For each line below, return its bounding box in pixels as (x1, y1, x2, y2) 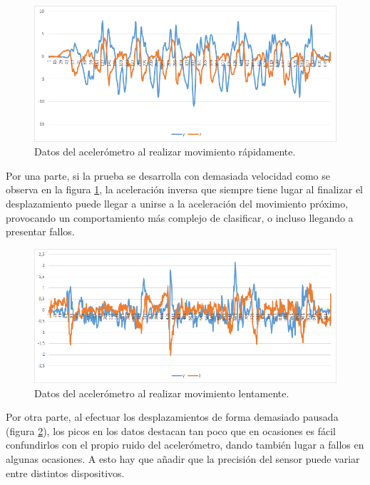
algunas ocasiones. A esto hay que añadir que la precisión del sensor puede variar (6, 451, 360, 466)
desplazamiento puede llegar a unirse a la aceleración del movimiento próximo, (6, 196, 349, 210)
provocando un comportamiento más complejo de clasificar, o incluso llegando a (6, 210, 354, 225)
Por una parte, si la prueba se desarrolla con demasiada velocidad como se (6, 168, 330, 183)
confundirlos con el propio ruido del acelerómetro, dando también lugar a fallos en (6, 437, 364, 452)
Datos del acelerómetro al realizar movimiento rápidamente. (34, 144, 296, 159)
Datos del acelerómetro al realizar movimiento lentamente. (34, 385, 289, 400)
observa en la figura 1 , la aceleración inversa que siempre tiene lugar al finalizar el (6, 182, 363, 197)
